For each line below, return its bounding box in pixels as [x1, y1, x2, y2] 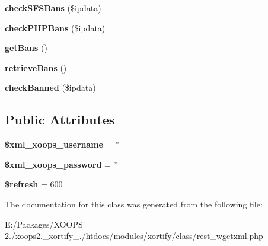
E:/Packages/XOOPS [5, 218, 83, 230]
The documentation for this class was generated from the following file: [5, 197, 263, 210]
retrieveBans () [5, 61, 67, 74]
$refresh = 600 [5, 178, 63, 190]
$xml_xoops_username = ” [5, 138, 119, 151]
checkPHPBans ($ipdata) [5, 21, 106, 34]
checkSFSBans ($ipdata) [5, 2, 101, 14]
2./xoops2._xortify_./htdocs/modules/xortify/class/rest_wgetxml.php [5, 229, 263, 242]
